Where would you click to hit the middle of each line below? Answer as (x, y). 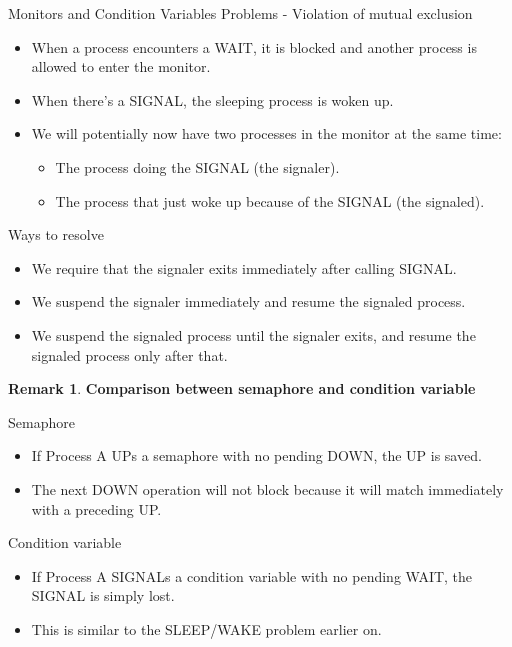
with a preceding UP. (96, 508)
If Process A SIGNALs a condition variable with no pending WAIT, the (252, 575)
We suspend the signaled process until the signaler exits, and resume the (253, 334)
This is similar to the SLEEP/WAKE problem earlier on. (206, 628)
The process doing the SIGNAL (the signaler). (197, 166)
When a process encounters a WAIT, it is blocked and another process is (254, 46)
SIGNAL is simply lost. (103, 595)
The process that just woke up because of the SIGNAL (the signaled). (270, 200)
